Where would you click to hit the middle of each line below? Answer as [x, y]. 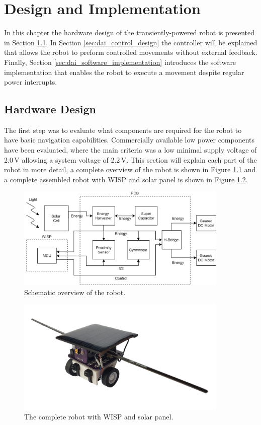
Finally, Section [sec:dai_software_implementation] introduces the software [120, 62]
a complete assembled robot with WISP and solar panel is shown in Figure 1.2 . [126, 179]
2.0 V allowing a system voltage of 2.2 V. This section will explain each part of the [130, 159]
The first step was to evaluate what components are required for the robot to [123, 130]
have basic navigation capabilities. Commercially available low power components [129, 140]
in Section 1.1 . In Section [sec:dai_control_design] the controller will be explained [131, 42]
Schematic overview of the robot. [75, 292]
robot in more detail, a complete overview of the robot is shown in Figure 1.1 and [130, 169]
